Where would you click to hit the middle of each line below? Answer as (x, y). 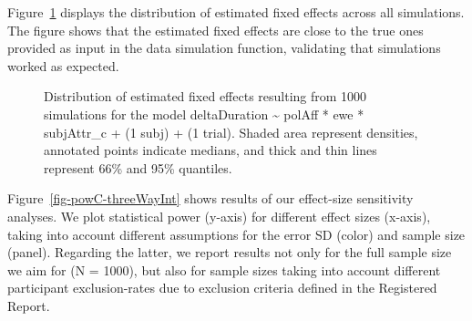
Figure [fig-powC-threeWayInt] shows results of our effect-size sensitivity (210, 198)
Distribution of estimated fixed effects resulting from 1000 (205, 96)
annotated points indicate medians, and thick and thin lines (210, 150)
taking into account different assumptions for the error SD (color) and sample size (236, 234)
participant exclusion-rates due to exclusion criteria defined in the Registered (222, 288)
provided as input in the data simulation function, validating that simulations (224, 48)
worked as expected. (63, 65)
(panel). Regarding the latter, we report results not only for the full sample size (230, 252)
